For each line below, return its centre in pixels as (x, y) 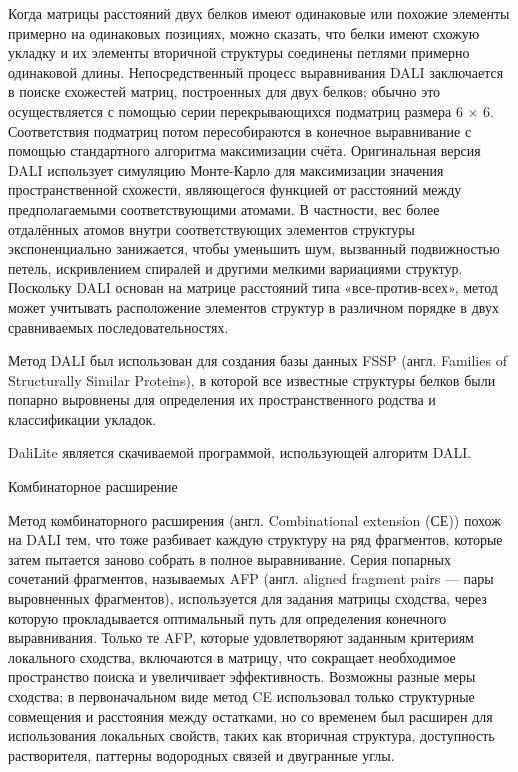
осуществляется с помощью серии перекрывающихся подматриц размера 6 (235, 110)
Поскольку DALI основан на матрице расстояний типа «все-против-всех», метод (253, 287)
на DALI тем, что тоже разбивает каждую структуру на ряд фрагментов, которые (255, 539)
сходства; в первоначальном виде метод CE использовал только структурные (241, 696)
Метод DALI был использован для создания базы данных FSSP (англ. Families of (257, 360)
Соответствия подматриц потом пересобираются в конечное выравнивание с (240, 130)
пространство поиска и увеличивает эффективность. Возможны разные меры (242, 676)
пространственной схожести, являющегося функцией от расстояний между (235, 189)
